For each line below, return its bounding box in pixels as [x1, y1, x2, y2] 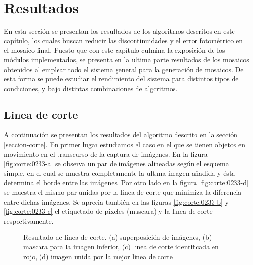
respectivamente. [4, 215, 54, 226]
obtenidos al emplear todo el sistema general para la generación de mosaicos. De [4, 64, 244, 74]
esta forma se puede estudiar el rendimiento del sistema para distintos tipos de [4, 74, 239, 84]
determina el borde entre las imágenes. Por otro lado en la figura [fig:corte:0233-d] [4, 177, 249, 188]
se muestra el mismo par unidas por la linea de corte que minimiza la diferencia [4, 187, 242, 197]
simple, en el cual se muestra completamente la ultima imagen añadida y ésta [4, 168, 235, 178]
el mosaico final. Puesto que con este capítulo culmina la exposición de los [4, 45, 225, 55]
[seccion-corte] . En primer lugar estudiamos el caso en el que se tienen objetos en [4, 139, 246, 150]
